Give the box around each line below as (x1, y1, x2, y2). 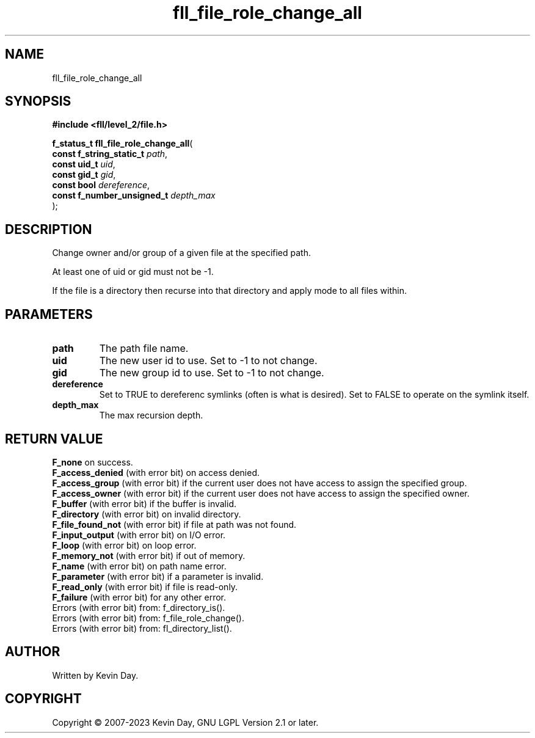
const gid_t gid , (52, 169, 116, 180)
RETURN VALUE (5, 431, 103, 447)
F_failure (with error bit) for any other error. (52, 591, 227, 602)
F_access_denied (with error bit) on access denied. (52, 467, 260, 478)
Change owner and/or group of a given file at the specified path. (52, 247, 311, 258)
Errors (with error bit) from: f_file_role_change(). (52, 612, 244, 623)
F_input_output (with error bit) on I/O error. (52, 529, 226, 540)
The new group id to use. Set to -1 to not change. (99, 367, 324, 379)
